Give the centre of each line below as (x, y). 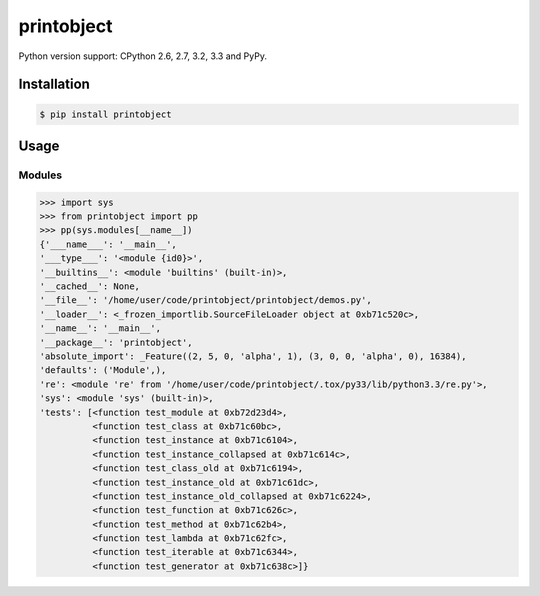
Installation (54, 84)
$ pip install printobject (105, 114)
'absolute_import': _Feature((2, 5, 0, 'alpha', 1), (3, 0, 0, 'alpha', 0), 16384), (253, 356)
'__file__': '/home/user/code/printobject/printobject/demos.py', (205, 300)
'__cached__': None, (89, 286)
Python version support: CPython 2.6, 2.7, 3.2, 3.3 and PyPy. (142, 56)
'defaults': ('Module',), (103, 370)
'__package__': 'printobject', (116, 342)
